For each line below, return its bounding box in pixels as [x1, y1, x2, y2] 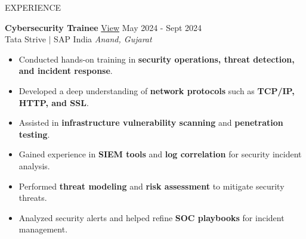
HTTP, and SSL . [18, 96, 89, 108]
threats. [18, 191, 47, 204]
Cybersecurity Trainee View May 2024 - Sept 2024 [5, 21, 202, 33]
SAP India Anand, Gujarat [54, 33, 152, 45]
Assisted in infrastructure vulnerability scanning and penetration [18, 116, 283, 129]
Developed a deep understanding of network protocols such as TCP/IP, [18, 84, 295, 97]
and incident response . [18, 64, 113, 77]
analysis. [18, 159, 50, 172]
